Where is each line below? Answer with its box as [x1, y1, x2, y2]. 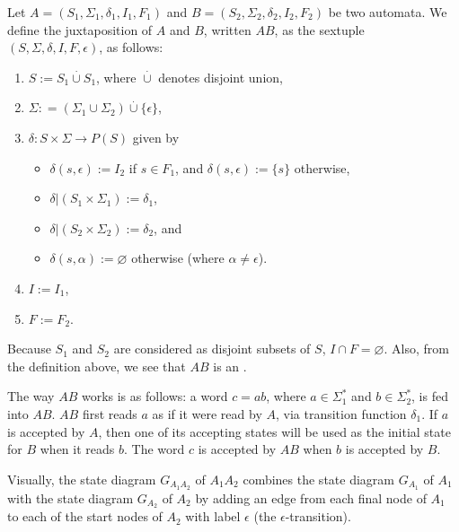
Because [7, 339, 51, 358]
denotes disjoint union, [158, 67, 283, 86]
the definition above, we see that [7, 356, 186, 375]
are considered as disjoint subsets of [113, 339, 311, 358]
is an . [213, 356, 247, 375]
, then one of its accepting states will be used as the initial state [98, 422, 451, 440]
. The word [123, 440, 185, 458]
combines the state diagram [243, 469, 394, 488]
